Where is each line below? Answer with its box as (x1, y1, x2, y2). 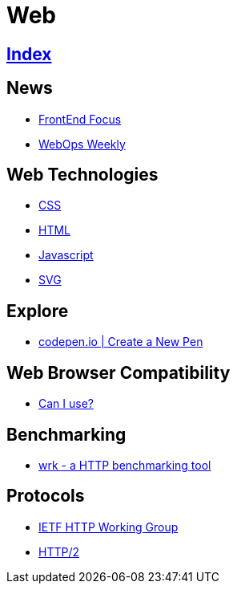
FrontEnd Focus (38, 112, 122, 126)
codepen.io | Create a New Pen (38, 335, 203, 349)
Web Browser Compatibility (6, 362, 231, 383)
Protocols (6, 486, 85, 507)
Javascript (38, 248, 94, 262)
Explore (6, 300, 69, 321)
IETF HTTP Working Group (38, 519, 179, 534)
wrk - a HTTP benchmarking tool (38, 458, 211, 472)
